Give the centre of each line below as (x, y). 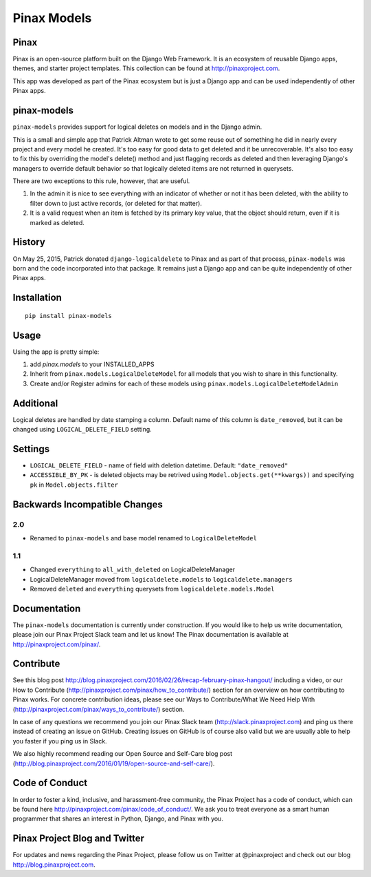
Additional (35, 403)
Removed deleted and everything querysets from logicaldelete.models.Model (152, 589)
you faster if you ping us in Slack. (60, 741)
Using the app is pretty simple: (56, 352)
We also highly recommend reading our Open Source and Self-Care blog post (123, 754)
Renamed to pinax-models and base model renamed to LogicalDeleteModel (144, 538)
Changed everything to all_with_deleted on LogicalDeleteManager (133, 570)
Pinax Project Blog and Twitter (78, 839)
